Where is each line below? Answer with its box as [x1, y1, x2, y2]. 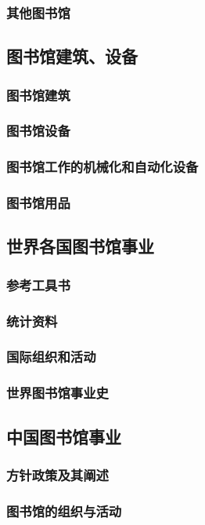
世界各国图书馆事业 [6, 234, 154, 258]
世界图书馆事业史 [6, 383, 109, 403]
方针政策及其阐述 [6, 465, 109, 484]
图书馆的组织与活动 [6, 501, 122, 520]
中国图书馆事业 [6, 424, 121, 448]
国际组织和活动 [6, 347, 96, 366]
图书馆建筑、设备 [6, 44, 138, 68]
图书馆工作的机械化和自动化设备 [6, 157, 199, 177]
